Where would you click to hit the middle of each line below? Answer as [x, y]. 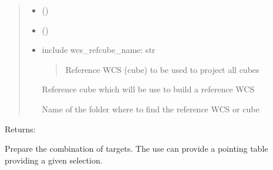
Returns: [20, 129]
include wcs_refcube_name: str [99, 50]
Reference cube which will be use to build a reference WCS [148, 89]
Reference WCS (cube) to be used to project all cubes [162, 69]
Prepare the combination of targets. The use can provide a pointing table [136, 149]
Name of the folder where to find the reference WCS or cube [151, 109]
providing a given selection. [54, 160]
